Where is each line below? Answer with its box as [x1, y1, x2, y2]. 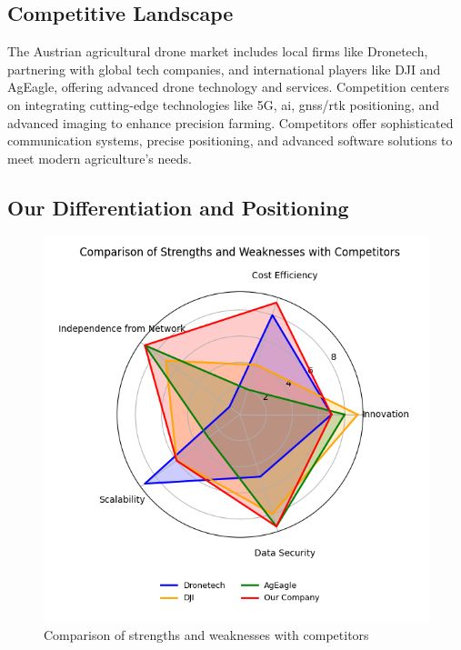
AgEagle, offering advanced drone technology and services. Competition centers [7, 77, 449, 96]
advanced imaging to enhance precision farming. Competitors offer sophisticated [7, 113, 454, 132]
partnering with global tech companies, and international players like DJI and [7, 59, 441, 78]
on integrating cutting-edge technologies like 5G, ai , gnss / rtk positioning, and [7, 95, 440, 114]
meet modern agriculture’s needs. [7, 148, 192, 167]
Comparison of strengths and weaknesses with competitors [44, 625, 369, 645]
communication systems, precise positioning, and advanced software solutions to [7, 131, 453, 150]
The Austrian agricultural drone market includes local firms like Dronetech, [7, 42, 428, 61]
